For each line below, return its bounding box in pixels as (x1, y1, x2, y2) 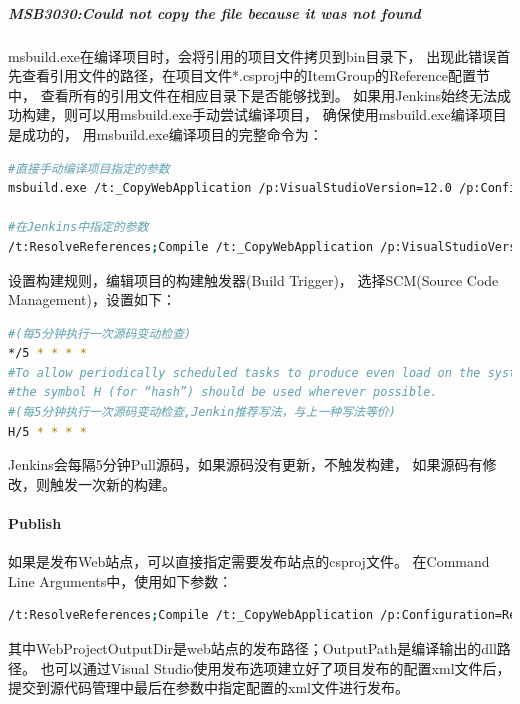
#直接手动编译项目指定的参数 (8, 161, 170, 176)
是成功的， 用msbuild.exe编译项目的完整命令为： (8, 123, 323, 144)
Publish (8, 513, 62, 534)
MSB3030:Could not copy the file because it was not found (8, 2, 421, 23)
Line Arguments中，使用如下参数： (8, 570, 233, 591)
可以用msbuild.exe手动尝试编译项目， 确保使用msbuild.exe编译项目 (77, 104, 507, 125)
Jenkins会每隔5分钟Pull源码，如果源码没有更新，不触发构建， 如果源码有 (8, 454, 483, 475)
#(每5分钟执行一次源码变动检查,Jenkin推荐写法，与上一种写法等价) (8, 405, 396, 420)
